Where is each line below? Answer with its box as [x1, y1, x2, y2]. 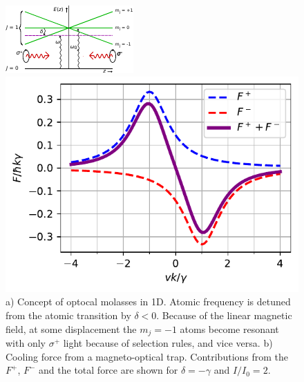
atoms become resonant [180, 321, 279, 336]
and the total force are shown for [39, 363, 178, 377]
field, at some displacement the [6, 321, 137, 336]
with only [6, 336, 46, 350]
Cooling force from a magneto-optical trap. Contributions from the [6, 349, 289, 363]
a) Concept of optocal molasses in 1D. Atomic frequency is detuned [6, 294, 291, 309]
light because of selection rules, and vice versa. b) [63, 336, 273, 350]
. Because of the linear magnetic [156, 308, 292, 323]
